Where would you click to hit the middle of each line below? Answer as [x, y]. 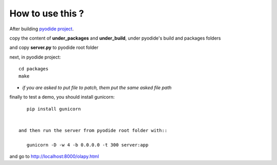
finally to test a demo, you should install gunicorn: [62, 97]
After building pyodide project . [42, 29]
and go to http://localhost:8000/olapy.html [54, 156]
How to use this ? [47, 13]
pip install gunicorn [54, 109]
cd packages [34, 69]
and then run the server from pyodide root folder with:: [93, 130]
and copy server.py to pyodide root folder [54, 48]
